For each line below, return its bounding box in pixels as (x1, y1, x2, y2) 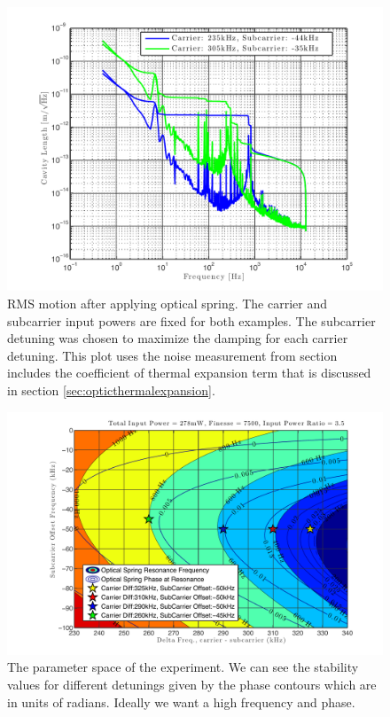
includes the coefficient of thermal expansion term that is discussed (7, 363, 371, 382)
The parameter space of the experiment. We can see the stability (7, 658, 359, 676)
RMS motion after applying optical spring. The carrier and (7, 294, 328, 313)
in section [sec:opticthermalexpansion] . (7, 381, 215, 400)
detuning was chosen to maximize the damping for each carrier (7, 329, 348, 347)
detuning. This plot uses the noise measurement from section (7, 346, 338, 364)
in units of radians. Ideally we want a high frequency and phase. (7, 692, 355, 711)
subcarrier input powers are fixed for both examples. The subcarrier (7, 311, 376, 330)
